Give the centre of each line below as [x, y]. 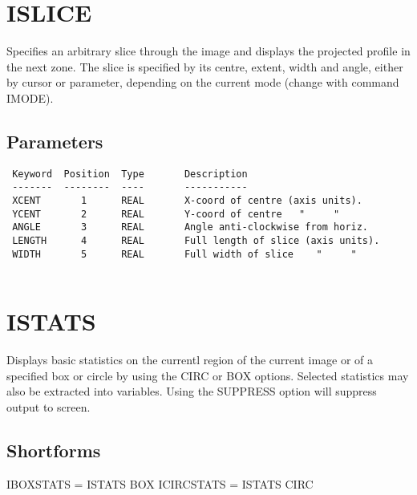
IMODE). [30, 97]
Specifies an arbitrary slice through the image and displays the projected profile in [208, 51]
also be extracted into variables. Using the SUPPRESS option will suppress [192, 391]
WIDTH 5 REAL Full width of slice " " [184, 254]
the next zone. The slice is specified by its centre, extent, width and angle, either [205, 66]
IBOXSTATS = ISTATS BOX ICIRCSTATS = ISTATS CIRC [160, 483]
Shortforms [54, 450]
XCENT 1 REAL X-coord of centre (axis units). [187, 201]
